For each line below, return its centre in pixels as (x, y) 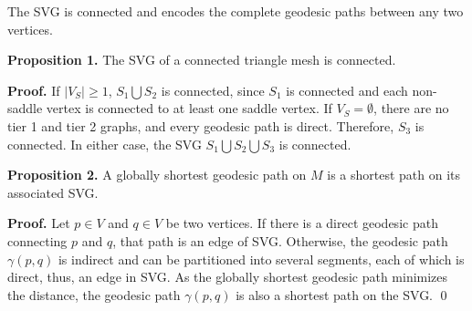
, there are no (411, 108)
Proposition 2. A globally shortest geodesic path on (157, 175)
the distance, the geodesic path (94, 294)
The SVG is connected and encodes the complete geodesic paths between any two (236, 11)
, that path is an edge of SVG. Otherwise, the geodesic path (280, 240)
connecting (37, 240)
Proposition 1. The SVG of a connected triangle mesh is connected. (202, 60)
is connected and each (347, 90)
